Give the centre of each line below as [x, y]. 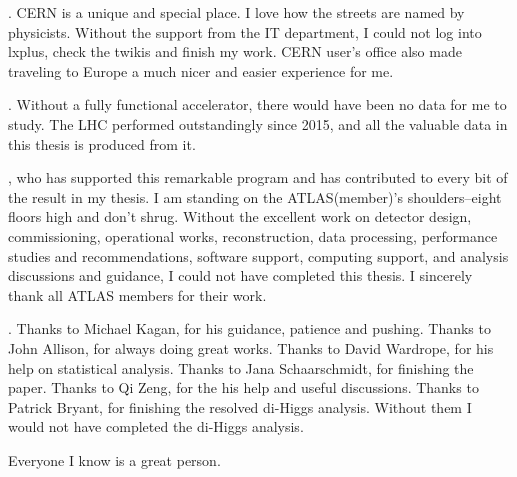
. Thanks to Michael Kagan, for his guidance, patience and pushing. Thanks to [249, 328]
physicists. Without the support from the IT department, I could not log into [245, 31]
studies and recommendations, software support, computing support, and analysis [258, 255]
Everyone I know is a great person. [114, 459]
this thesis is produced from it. [102, 143]
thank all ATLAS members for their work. [137, 294]
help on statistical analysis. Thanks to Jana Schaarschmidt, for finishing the [241, 367]
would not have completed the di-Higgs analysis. [156, 426]
